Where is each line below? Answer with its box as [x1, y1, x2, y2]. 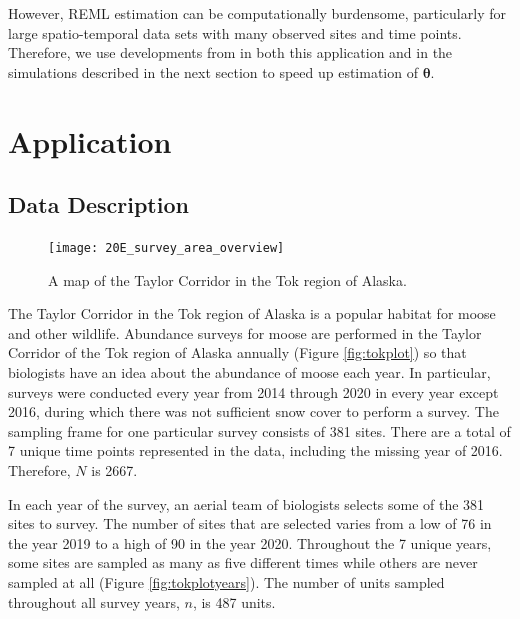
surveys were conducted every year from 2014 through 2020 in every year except [8, 381, 499, 402]
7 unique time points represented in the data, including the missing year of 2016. [8, 440, 503, 461]
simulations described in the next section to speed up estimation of [8, 61, 418, 82]
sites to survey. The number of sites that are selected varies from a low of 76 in [8, 513, 492, 534]
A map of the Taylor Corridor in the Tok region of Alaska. [48, 269, 407, 290]
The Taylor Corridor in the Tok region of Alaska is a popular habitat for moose [8, 303, 496, 324]
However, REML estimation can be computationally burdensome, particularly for [8, 3, 506, 23]
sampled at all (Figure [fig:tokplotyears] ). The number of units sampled [8, 571, 445, 592]
